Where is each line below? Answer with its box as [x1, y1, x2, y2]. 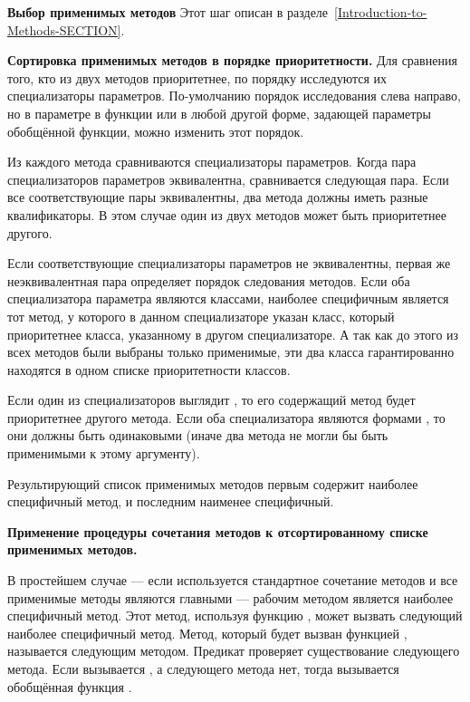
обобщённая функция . [7, 677, 132, 696]
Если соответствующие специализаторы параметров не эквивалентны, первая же [7, 254, 451, 273]
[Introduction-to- [334, 3, 427, 21]
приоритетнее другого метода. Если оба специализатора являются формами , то [7, 408, 446, 427]
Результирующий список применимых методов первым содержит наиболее [7, 474, 418, 493]
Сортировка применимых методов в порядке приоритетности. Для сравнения [7, 51, 457, 70]
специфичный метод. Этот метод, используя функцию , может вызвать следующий [7, 606, 463, 625]
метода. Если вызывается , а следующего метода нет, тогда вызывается [7, 659, 399, 678]
